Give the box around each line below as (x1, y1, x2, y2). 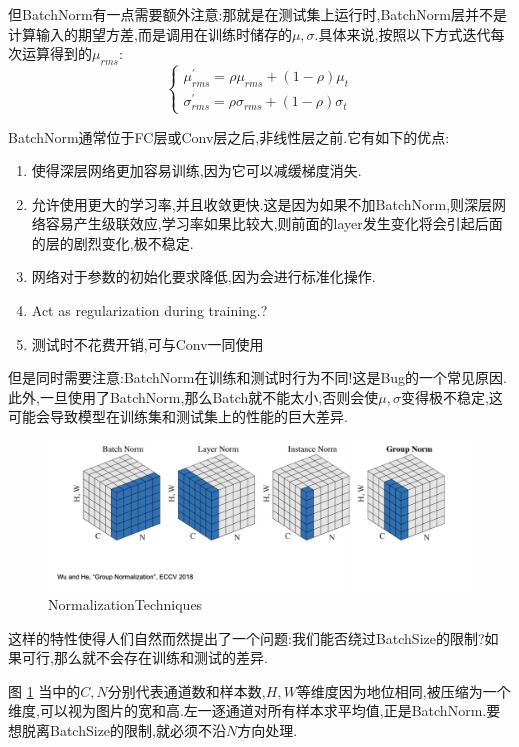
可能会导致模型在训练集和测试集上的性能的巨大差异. (8, 406, 348, 427)
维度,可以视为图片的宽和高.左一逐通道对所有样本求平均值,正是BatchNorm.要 (8, 700, 501, 721)
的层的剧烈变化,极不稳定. (31, 232, 194, 253)
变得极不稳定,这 (400, 386, 503, 407)
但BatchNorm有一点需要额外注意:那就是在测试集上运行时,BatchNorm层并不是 (8, 4, 508, 24)
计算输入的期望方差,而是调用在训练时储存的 (8, 23, 292, 44)
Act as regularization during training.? (31, 300, 268, 321)
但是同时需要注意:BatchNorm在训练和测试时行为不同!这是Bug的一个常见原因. (8, 367, 507, 388)
